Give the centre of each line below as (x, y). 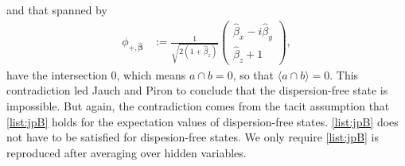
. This (344, 74)
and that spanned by (57, 10)
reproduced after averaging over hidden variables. (127, 152)
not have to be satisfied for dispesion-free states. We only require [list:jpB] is (193, 137)
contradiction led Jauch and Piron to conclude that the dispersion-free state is (197, 90)
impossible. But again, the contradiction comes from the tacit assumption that (198, 105)
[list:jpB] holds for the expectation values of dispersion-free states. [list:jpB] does (202, 121)
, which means (151, 74)
